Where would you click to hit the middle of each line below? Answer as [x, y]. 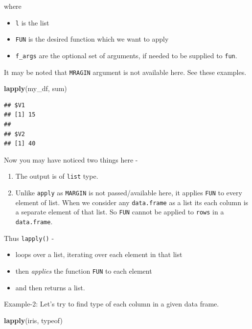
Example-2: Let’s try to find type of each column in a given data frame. [112, 304]
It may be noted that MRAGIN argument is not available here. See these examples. [125, 72]
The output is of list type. [57, 176]
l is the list [32, 22]
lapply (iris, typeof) [33, 320]
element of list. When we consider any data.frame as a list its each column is [132, 202]
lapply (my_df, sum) [35, 88]
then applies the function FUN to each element [84, 270]
